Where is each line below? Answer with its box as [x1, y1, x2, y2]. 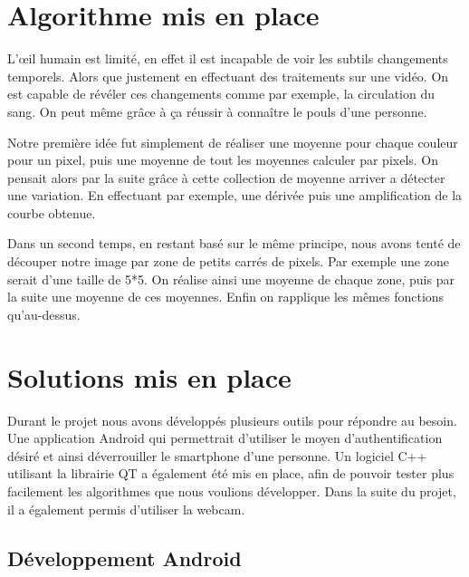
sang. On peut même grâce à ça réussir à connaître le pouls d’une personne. [7, 101, 427, 120]
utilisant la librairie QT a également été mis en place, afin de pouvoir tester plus [7, 464, 455, 483]
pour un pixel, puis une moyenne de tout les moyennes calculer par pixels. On [7, 150, 439, 169]
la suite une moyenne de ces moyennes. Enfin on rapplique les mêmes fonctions [7, 287, 445, 306]
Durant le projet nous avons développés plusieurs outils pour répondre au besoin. [7, 410, 457, 429]
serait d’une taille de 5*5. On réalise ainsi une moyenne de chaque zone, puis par [7, 269, 455, 288]
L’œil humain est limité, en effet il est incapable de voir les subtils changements [7, 49, 448, 68]
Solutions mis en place [7, 358, 292, 395]
